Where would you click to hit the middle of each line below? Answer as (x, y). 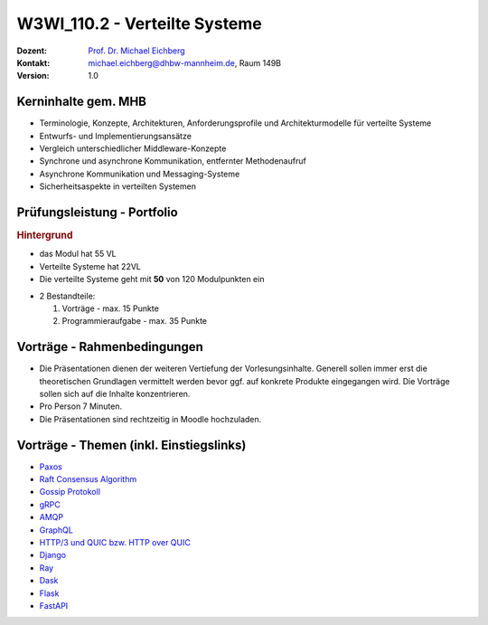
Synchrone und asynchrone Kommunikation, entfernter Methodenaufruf (173, 161)
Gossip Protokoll (70, 492)
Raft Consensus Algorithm (88, 479)
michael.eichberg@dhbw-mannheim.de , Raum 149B (185, 62)
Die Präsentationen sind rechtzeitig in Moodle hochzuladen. (150, 419)
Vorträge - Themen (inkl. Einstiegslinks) (131, 445)
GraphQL (56, 530)
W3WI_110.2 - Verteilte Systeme (139, 24)
